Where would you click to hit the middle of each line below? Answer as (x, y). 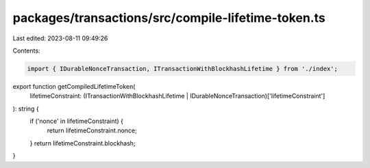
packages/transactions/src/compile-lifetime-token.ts (169, 18)
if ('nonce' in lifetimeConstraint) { (76, 121)
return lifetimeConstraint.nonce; (92, 130)
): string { (26, 109)
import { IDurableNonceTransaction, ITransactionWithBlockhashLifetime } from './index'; (183, 69)
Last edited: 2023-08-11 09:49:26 (60, 38)
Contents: (26, 51)
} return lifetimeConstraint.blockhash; (83, 143)
